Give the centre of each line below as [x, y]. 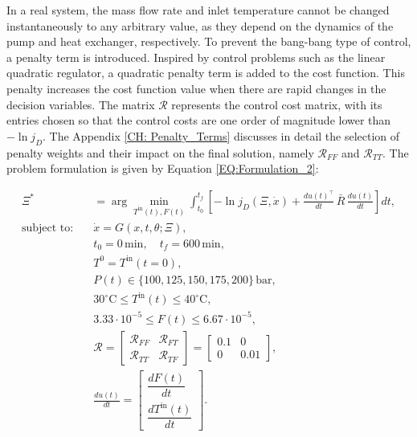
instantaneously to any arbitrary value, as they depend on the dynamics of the [200, 25]
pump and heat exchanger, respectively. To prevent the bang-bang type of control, [209, 41]
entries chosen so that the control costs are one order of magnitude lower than [199, 120]
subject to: [47, 228]
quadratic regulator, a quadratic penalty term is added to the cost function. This [206, 73]
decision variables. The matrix [81, 104]
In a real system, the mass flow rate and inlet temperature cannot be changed [198, 10]
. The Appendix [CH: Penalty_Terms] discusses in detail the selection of [221, 135]
